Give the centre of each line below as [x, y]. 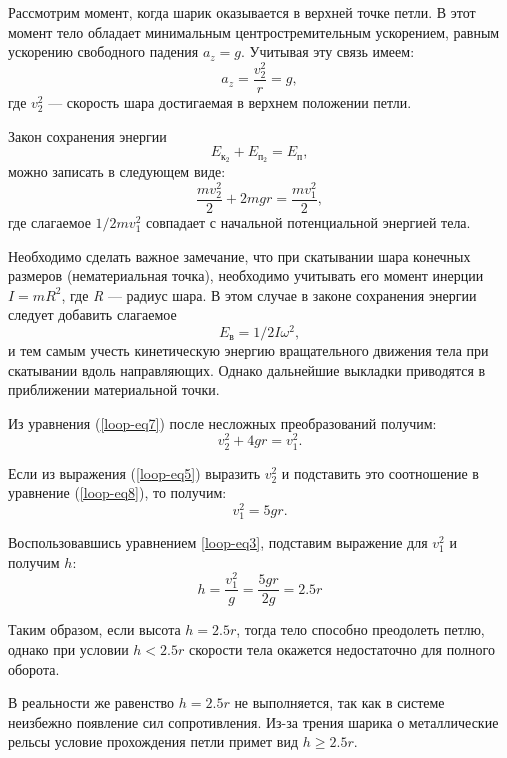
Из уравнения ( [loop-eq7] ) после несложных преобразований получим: [222, 422]
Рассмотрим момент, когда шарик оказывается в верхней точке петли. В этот [242, 12]
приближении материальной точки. [114, 389]
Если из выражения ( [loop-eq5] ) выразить [134, 472]
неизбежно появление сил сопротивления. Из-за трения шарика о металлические [253, 721]
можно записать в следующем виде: [117, 171]
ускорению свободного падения [103, 51]
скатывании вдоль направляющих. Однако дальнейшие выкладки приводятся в [247, 369]
